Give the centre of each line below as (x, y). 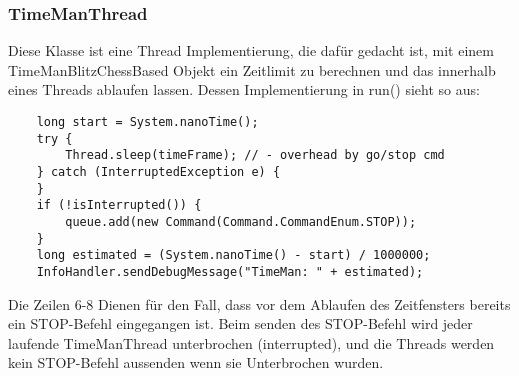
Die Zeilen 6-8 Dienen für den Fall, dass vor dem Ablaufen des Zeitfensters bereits (259, 303)
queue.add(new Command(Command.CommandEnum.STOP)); (241, 221)
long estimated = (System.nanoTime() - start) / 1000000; (233, 255)
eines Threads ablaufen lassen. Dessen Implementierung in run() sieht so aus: (244, 89)
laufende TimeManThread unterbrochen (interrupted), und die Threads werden (251, 342)
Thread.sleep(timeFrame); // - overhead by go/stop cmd (255, 155)
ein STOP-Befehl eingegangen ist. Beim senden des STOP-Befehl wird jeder (240, 323)
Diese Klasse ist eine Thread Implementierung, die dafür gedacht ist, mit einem (251, 50)
